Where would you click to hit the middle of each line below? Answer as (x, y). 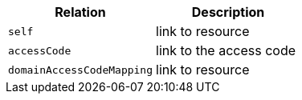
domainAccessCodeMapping (81, 70)
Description (228, 12)
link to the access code (226, 50)
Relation (80, 12)
